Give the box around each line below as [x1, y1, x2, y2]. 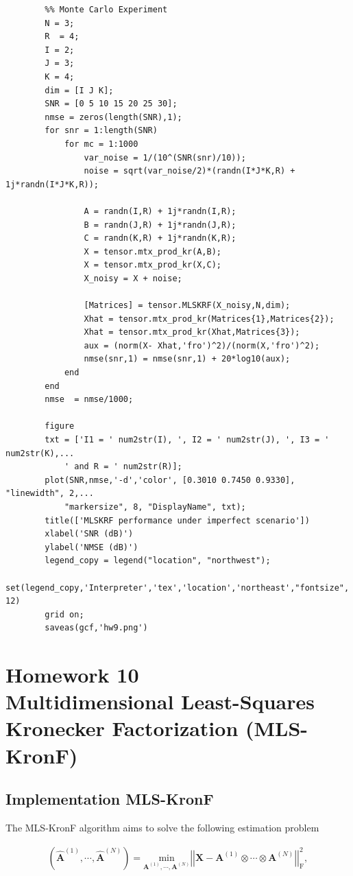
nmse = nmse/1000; [45, 394, 134, 405]
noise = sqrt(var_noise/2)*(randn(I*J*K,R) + [84, 166, 295, 176]
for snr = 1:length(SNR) [45, 126, 158, 136]
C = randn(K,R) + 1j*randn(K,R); [84, 233, 236, 244]
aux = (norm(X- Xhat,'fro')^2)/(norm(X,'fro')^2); [84, 340, 320, 351]
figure [45, 421, 75, 431]
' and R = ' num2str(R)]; [64, 462, 182, 472]
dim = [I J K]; [45, 85, 114, 95]
